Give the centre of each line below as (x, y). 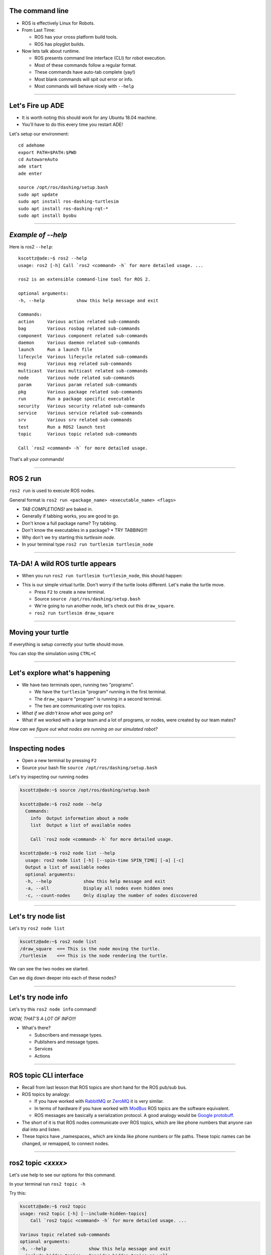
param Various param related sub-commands (78, 385)
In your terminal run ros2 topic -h (47, 1184)
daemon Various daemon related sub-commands (79, 343)
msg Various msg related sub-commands (75, 364)
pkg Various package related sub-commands (81, 392)
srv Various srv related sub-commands (75, 420)
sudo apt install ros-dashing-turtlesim (69, 202)
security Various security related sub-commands (82, 406)
